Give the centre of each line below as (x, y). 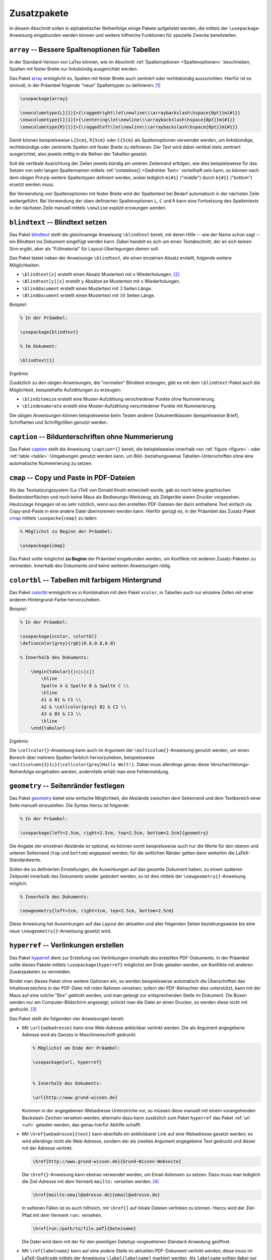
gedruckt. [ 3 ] (23, 1009)
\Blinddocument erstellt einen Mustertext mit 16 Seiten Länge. (89, 295)
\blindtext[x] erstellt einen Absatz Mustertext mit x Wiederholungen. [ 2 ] (101, 274)
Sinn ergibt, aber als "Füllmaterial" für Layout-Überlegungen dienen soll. (84, 248)
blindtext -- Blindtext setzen (58, 222)
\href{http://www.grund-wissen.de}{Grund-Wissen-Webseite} (107, 1161)
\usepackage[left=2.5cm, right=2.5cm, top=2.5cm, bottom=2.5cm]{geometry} (114, 833)
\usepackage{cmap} (43, 546)
